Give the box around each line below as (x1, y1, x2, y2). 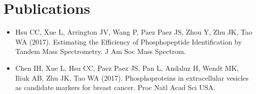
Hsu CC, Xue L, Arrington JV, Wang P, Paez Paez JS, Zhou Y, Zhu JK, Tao (15, 27, 253, 37)
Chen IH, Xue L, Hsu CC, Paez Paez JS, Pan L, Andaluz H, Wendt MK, (15, 62, 239, 73)
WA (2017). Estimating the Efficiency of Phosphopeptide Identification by (15, 36, 242, 47)
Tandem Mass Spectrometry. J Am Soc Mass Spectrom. (15, 46, 186, 56)
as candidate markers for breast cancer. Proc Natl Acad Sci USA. (15, 82, 216, 93)
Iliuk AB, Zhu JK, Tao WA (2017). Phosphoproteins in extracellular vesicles (15, 72, 249, 83)
